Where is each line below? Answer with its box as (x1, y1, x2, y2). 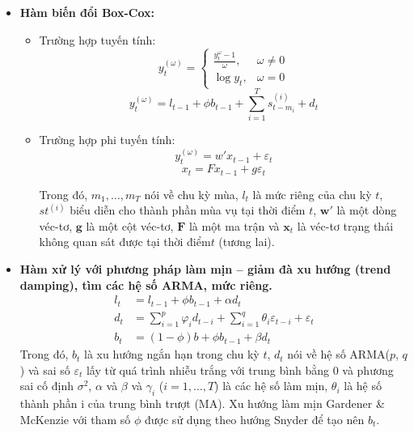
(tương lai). (218, 233, 275, 250)
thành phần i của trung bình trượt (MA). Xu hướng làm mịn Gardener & (19, 395, 385, 412)
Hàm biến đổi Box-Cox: (19, 4, 155, 20)
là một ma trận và (188, 217, 280, 234)
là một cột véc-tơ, (86, 217, 174, 234)
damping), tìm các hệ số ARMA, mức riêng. (19, 276, 272, 293)
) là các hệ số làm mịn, (214, 377, 328, 394)
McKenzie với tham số (19, 410, 131, 427)
